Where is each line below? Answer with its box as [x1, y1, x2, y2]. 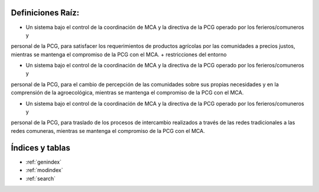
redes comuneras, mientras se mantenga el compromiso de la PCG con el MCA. [11, 127, 205, 134]
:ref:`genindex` [25, 158, 62, 165]
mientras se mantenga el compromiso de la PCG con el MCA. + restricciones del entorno [11, 51, 227, 58]
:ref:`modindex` [25, 167, 63, 174]
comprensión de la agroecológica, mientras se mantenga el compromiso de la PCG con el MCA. [11, 89, 244, 96]
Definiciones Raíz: [11, 8, 80, 18]
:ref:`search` [25, 175, 56, 182]
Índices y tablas [11, 142, 70, 153]
